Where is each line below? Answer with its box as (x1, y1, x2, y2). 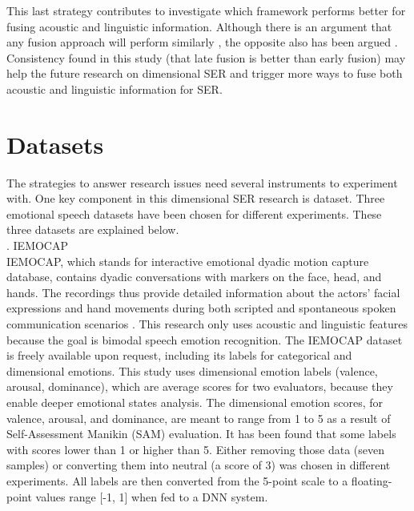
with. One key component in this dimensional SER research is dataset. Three (6, 190, 385, 207)
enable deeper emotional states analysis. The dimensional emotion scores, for (6, 394, 384, 410)
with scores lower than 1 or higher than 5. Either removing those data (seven (6, 441, 385, 457)
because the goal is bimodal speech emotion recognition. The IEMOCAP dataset (6, 331, 403, 348)
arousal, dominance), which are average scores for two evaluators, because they (6, 378, 393, 395)
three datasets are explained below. (6, 221, 179, 238)
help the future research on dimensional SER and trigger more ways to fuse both (6, 65, 403, 82)
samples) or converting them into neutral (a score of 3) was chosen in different (6, 457, 391, 473)
